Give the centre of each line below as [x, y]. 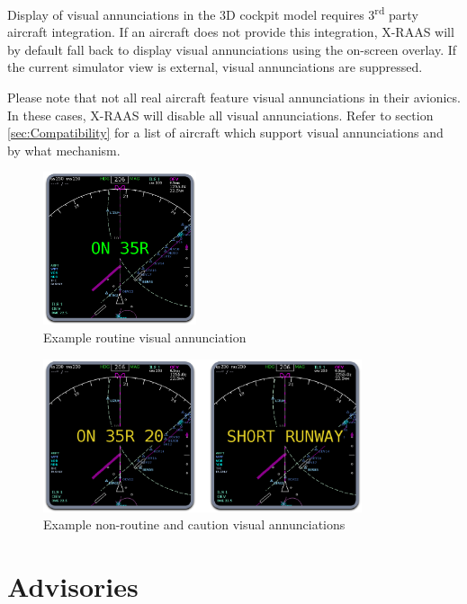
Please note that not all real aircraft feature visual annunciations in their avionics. [234, 98]
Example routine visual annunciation [145, 338]
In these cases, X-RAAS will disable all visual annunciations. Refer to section [220, 115]
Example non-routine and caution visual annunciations [194, 524]
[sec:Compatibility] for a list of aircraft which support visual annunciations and [225, 133]
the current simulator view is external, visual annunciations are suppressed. [215, 67]
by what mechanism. [64, 150]
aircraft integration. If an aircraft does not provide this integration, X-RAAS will [231, 32]
